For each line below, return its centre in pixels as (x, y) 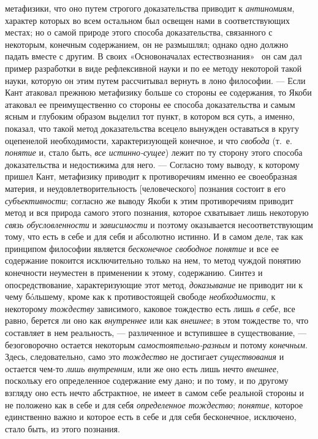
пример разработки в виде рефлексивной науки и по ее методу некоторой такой (153, 68)
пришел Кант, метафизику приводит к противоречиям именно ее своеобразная (151, 176)
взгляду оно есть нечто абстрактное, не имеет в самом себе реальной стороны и (154, 392)
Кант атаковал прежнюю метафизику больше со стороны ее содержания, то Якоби (158, 92)
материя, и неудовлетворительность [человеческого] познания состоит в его (145, 188)
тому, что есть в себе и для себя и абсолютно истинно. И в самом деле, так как (154, 236)
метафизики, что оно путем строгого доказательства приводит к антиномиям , (150, 8)
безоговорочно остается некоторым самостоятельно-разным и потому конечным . (156, 344)
